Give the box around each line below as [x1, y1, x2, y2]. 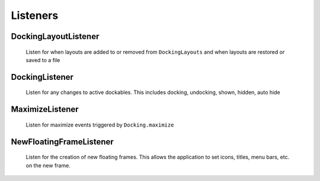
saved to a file [25, 56, 60, 63]
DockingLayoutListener [11, 31, 100, 41]
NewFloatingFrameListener [11, 137, 114, 147]
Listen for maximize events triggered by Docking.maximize [25, 121, 174, 128]
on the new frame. [25, 161, 71, 169]
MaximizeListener [11, 104, 79, 115]
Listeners [11, 9, 59, 22]
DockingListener [11, 72, 74, 82]
